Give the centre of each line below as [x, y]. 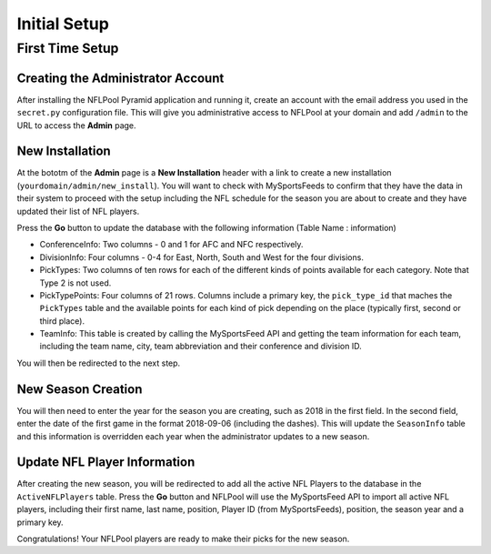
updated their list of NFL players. [78, 211]
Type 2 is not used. [75, 283]
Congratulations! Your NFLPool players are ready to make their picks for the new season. [183, 539]
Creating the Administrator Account [120, 78]
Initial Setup [63, 24]
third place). [62, 321]
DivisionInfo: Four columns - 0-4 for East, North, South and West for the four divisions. [201, 257]
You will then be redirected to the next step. [99, 363]
